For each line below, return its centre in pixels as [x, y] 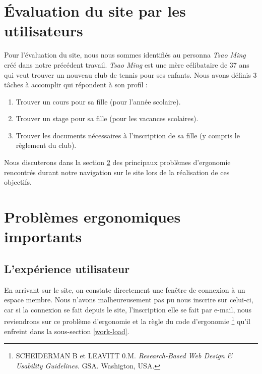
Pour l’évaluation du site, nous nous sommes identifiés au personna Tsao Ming [125, 55]
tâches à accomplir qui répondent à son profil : [76, 85]
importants [43, 236]
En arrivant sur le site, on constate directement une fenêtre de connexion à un [125, 289]
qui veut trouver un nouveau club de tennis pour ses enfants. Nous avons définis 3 [130, 74]
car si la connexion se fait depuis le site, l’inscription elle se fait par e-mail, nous [128, 309]
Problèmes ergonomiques [92, 217]
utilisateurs [44, 31]
